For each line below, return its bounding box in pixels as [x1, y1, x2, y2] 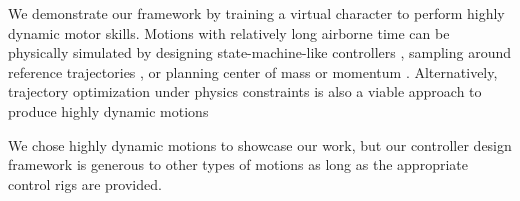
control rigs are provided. [8, 173, 162, 194]
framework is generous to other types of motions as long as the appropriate [8, 154, 468, 175]
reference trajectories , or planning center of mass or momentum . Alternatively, [8, 61, 498, 82]
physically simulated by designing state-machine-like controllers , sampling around [8, 42, 512, 63]
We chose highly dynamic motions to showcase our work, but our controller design [8, 134, 512, 155]
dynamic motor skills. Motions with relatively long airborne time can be [8, 22, 450, 43]
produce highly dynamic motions [8, 100, 209, 121]
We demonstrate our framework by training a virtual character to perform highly [8, 3, 505, 23]
